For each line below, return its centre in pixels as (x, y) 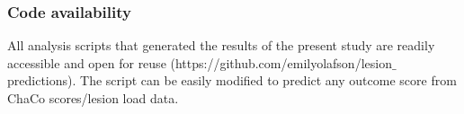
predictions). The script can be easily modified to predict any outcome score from (232, 80)
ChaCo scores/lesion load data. (93, 98)
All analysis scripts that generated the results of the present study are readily (221, 45)
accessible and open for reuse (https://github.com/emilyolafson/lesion (200, 62)
